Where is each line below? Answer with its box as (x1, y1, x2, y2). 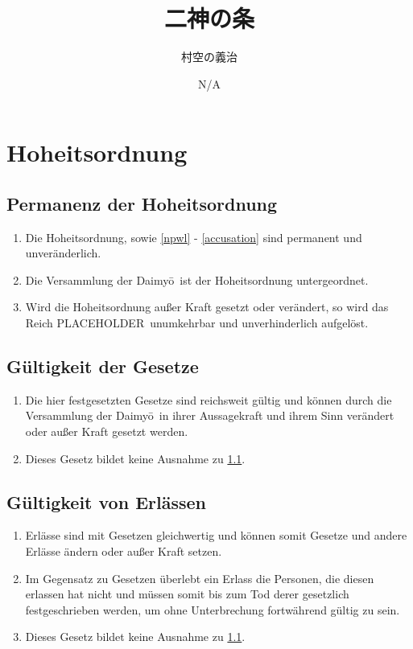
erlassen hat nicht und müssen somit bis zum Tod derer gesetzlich (25, 585, 349, 602)
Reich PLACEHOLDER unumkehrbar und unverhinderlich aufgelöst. (25, 314, 369, 331)
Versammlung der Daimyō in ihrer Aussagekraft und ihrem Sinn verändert (25, 407, 394, 424)
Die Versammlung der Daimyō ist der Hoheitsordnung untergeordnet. (25, 271, 369, 288)
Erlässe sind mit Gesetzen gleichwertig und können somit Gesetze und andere (25, 527, 407, 544)
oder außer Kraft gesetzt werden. (25, 423, 188, 440)
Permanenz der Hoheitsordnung (6, 191, 278, 216)
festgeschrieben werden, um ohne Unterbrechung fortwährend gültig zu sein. (25, 601, 400, 618)
